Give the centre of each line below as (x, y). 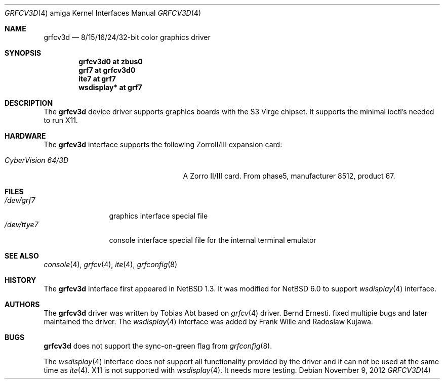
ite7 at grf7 (97, 79)
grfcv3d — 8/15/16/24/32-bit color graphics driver (127, 37)
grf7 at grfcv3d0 (107, 70)
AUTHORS (22, 304)
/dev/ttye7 (22, 224)
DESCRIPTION (29, 103)
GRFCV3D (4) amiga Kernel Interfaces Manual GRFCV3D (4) (103, 13)
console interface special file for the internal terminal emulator (213, 240)
